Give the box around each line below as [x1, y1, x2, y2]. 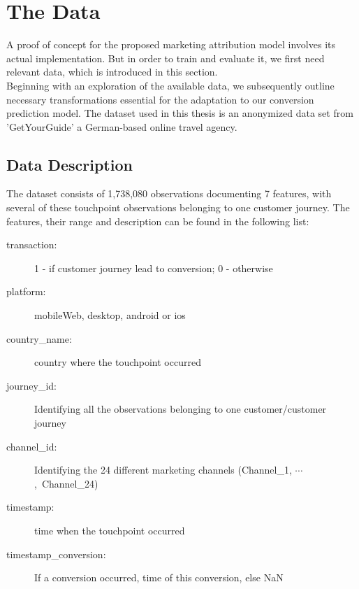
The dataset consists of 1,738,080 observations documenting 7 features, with [6, 186, 332, 201]
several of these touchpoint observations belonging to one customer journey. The [6, 200, 350, 215]
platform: [6, 284, 46, 299]
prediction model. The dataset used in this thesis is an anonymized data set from [6, 106, 353, 120]
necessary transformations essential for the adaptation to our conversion [6, 92, 314, 106]
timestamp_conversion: [6, 546, 106, 561]
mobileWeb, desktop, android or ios [34, 308, 186, 322]
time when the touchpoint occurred [34, 523, 185, 537]
